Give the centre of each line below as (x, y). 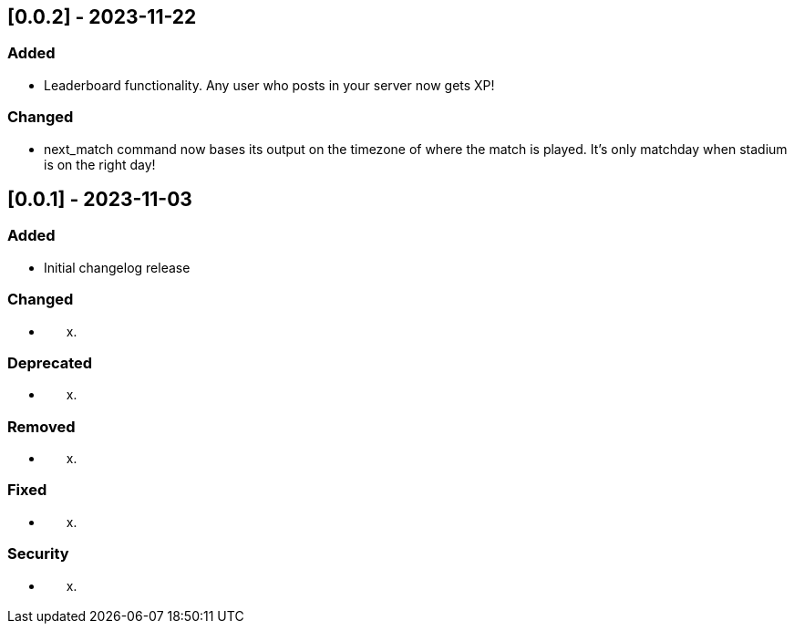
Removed (41, 426)
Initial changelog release (117, 267)
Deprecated (50, 362)
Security (38, 554)
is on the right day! (100, 164)
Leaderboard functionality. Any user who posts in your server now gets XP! (269, 85)
